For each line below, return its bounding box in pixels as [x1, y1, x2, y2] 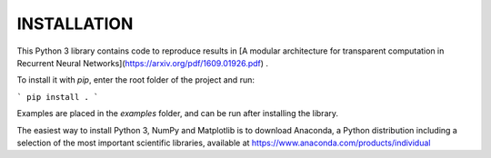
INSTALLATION [16, 14, 134, 34]
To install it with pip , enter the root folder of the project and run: [16, 74, 255, 85]
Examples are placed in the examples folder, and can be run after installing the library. [16, 108, 339, 119]
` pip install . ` [16, 92, 99, 102]
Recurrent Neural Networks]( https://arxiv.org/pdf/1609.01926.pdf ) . [16, 57, 268, 68]
